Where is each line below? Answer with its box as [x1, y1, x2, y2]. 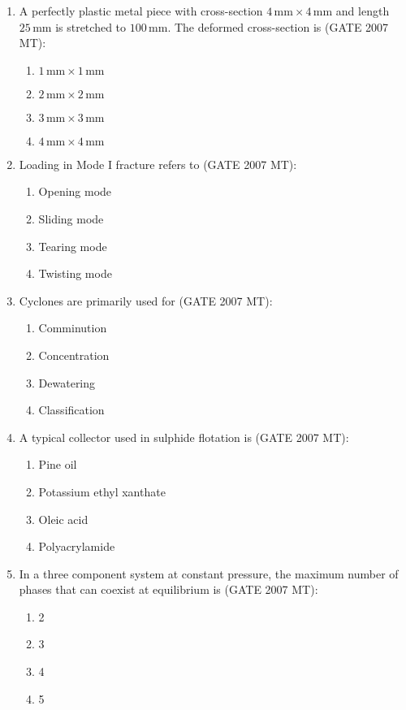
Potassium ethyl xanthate [38, 483, 166, 500]
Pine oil [38, 456, 77, 473]
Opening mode [38, 183, 112, 200]
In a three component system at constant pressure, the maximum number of [19, 565, 399, 582]
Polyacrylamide [38, 538, 115, 555]
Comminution [38, 319, 107, 336]
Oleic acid [38, 510, 89, 527]
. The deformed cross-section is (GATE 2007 [167, 18, 389, 35]
